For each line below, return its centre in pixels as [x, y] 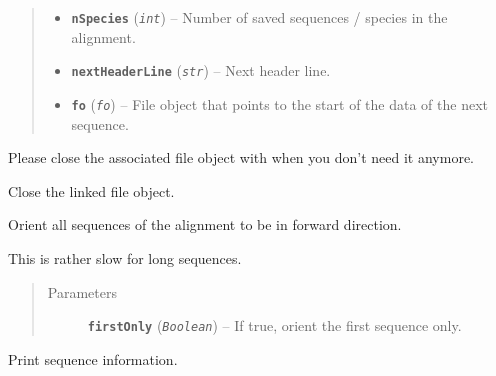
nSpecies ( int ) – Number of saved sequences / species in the [259, 17]
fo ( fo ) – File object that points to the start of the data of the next [279, 103]
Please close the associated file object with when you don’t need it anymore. [241, 157]
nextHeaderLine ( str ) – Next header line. [201, 70]
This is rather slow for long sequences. [125, 257]
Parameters [82, 291]
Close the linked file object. [91, 190]
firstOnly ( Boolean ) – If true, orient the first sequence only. [274, 325]
